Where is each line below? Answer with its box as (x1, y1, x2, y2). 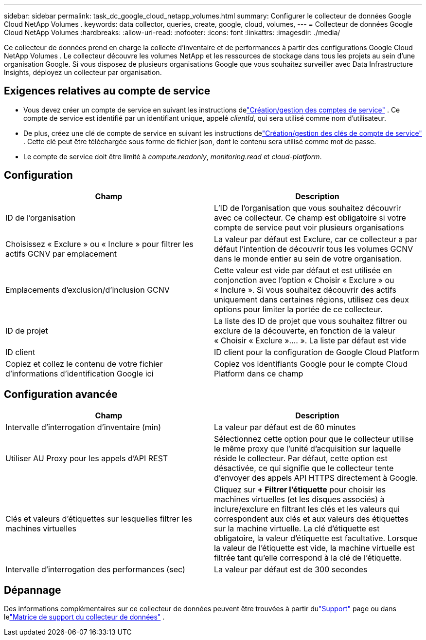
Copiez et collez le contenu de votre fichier (5, 358, 163, 369)
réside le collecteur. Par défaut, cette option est (214, 453, 388, 463)
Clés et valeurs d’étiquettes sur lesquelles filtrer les (5, 513, 193, 524)
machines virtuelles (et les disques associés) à (214, 494, 385, 504)
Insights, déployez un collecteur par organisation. (4, 68, 162, 76)
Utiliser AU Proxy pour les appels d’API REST (5, 453, 168, 463)
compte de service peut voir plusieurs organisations (214, 222, 404, 232)
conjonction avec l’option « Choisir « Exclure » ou (214, 275, 394, 285)
